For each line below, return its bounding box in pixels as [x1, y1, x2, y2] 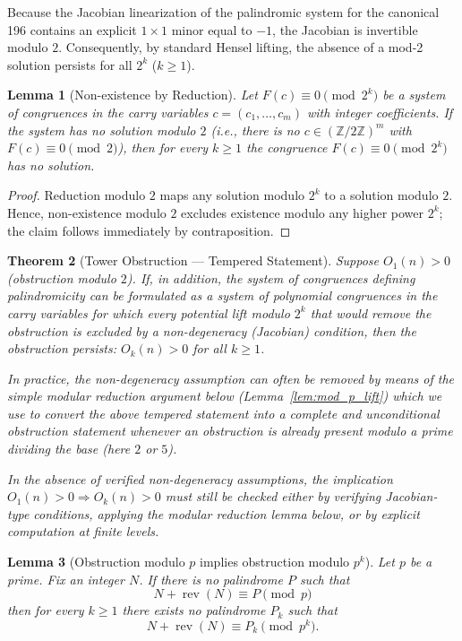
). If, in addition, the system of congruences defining [126, 268, 415, 287]
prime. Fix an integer [7, 569, 124, 588]
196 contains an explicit [7, 20, 137, 39]
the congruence [246, 138, 328, 157]
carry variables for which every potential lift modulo [7, 303, 290, 322]
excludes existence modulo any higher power [181, 203, 423, 221]
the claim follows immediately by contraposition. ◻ [7, 221, 291, 239]
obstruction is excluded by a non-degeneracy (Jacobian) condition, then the [7, 321, 416, 340]
